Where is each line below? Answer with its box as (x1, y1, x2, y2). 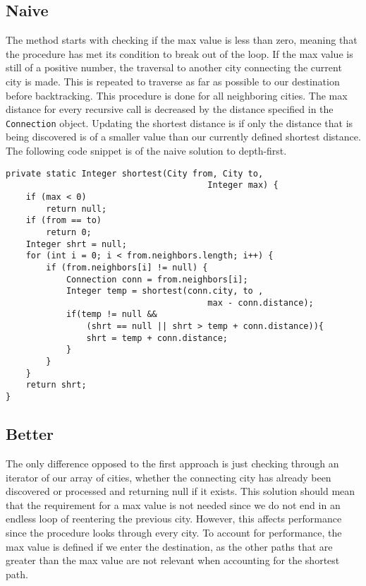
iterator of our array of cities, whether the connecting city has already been (6, 470, 331, 484)
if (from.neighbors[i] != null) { (46, 262, 208, 273)
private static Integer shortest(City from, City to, (6, 168, 264, 179)
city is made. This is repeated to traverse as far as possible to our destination (6, 73, 340, 88)
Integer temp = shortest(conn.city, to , (66, 286, 264, 297)
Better (6, 423, 54, 445)
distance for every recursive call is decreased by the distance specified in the (6, 102, 334, 116)
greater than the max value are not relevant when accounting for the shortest (6, 553, 340, 568)
